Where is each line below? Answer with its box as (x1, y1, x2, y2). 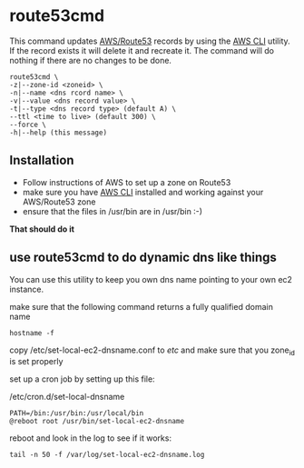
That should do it (9, 224, 75, 234)
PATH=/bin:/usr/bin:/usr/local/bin (9, 409, 144, 418)
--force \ (9, 120, 47, 129)
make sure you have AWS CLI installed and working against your (22, 186, 264, 197)
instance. (9, 284, 44, 294)
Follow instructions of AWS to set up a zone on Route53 (22, 176, 231, 187)
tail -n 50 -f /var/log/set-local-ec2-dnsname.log (9, 451, 205, 460)
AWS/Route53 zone (22, 196, 96, 207)
